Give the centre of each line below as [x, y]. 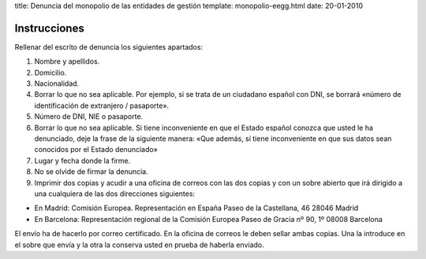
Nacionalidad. [57, 83]
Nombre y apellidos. [67, 61]
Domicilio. [50, 72]
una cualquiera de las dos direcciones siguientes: [115, 194]
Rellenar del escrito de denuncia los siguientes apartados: [109, 46]
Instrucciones [49, 28]
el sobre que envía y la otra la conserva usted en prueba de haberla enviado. [139, 245]
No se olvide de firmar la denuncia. [92, 172]
